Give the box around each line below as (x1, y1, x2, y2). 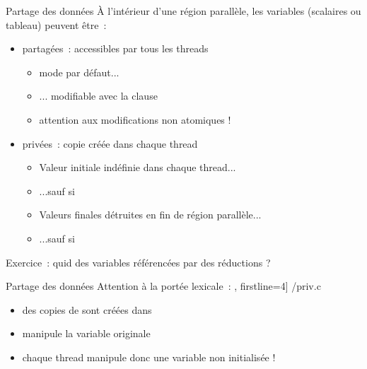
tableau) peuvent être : (6, 17, 107, 32)
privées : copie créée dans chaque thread (22, 136, 198, 151)
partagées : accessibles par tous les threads (22, 41, 209, 56)
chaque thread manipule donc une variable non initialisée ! (22, 349, 276, 364)
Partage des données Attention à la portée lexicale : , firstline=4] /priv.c (6, 279, 321, 293)
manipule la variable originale (22, 326, 151, 341)
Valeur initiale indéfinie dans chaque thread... (39, 160, 236, 175)
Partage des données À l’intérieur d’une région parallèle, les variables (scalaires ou (6, 4, 361, 18)
